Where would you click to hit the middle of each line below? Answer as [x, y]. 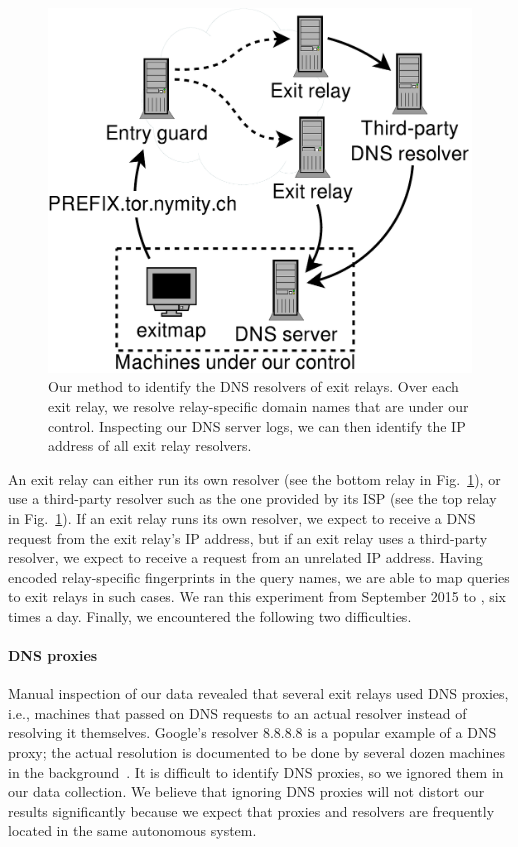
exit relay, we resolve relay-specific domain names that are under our [258, 405]
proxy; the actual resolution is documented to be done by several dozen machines [257, 752]
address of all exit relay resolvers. [150, 445]
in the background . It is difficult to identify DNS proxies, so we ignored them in [256, 771]
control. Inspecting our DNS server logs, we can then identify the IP [257, 425]
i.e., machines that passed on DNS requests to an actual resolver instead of [237, 712]
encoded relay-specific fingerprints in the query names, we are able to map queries [259, 576]
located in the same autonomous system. [132, 830]
